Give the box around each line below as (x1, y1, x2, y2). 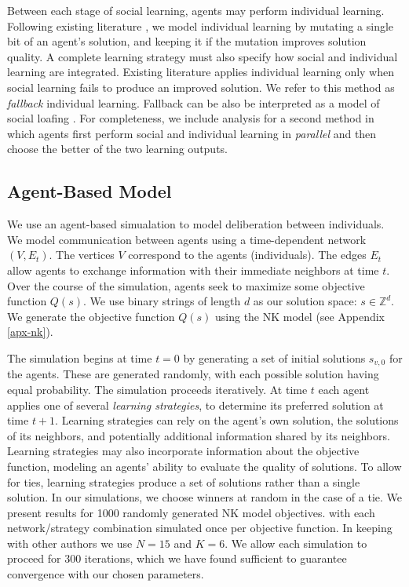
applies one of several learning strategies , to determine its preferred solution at (7, 396, 384, 413)
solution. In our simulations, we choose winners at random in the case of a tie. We (7, 489, 402, 505)
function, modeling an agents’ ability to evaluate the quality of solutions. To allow (7, 458, 402, 474)
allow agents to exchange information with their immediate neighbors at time (7, 261, 379, 278)
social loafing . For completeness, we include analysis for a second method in (7, 110, 374, 126)
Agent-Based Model (7, 179, 172, 203)
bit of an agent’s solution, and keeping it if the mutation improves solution (7, 33, 367, 49)
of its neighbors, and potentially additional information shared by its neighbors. (7, 427, 390, 443)
